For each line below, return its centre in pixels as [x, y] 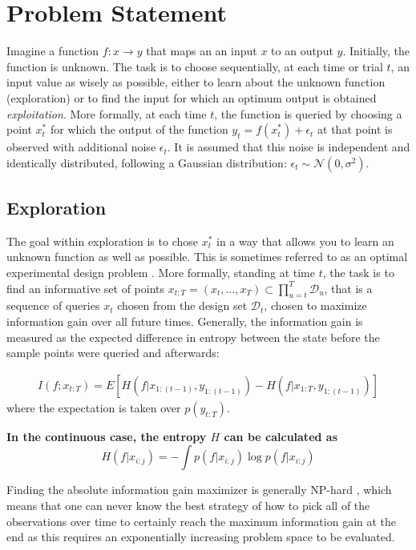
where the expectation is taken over [94, 407]
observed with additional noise [81, 147]
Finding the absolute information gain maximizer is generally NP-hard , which [199, 490]
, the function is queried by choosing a [308, 113]
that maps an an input [202, 51]
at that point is [355, 129]
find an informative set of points [85, 288]
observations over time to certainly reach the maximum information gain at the [202, 521]
